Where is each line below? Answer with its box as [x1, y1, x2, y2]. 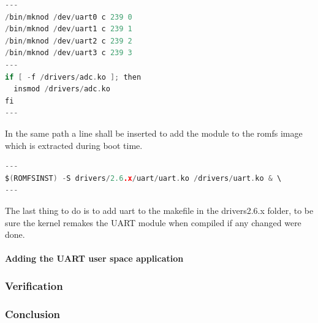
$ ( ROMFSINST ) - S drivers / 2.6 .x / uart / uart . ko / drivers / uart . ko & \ [5, 173, 282, 183]
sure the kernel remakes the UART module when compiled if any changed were [5, 216, 301, 229]
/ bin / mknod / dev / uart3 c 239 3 [5, 48, 132, 58]
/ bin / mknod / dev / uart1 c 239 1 [5, 25, 132, 34]
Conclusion [5, 306, 60, 321]
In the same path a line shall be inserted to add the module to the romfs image [5, 126, 303, 139]
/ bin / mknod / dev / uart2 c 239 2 [5, 36, 132, 45]
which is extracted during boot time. [5, 139, 143, 151]
